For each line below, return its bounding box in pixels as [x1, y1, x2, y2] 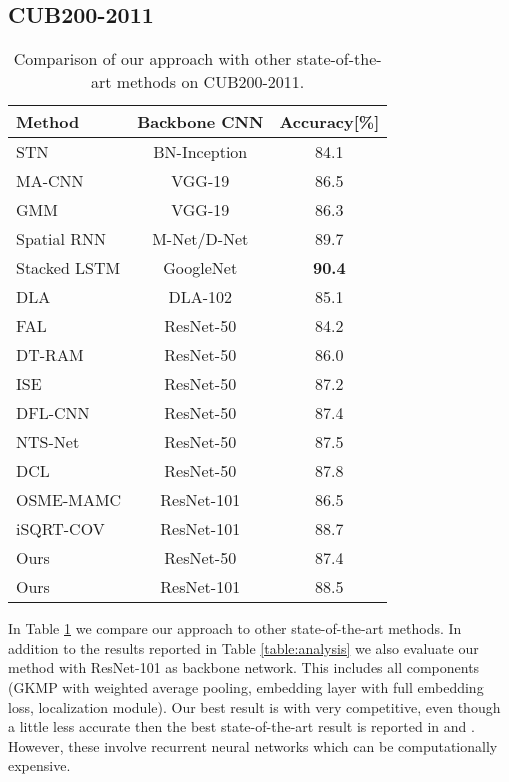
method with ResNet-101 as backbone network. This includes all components [8, 657, 480, 678]
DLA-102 [168, 285, 233, 309]
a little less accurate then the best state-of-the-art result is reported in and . [8, 716, 475, 737]
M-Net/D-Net [152, 227, 249, 251]
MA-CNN [16, 169, 84, 193]
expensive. [8, 755, 71, 776]
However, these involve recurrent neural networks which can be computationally [8, 735, 498, 756]
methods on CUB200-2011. [116, 70, 305, 94]
